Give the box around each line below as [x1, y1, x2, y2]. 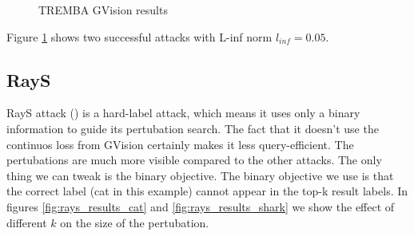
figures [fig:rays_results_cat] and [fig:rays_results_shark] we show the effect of [6, 198, 395, 214]
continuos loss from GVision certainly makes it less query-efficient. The [6, 136, 354, 152]
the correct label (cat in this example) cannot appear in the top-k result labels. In [6, 183, 408, 199]
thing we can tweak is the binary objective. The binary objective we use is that [6, 167, 394, 183]
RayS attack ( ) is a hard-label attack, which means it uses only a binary [6, 104, 360, 121]
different [6, 214, 47, 230]
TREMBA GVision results [38, 2, 168, 18]
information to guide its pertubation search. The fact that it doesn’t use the [6, 120, 379, 136]
